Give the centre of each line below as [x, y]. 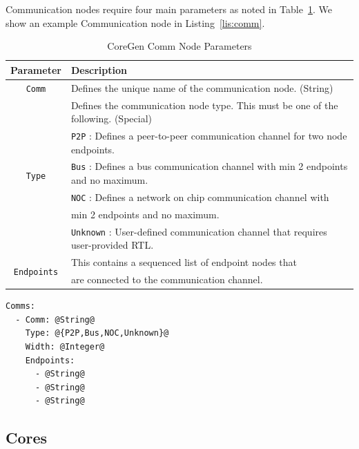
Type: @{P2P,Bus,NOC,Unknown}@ [97, 333]
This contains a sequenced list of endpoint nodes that [184, 262]
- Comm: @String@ [55, 319]
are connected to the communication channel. [167, 279]
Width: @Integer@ [65, 346]
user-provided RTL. [112, 245]
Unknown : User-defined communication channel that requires [199, 231]
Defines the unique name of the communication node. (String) [202, 87]
